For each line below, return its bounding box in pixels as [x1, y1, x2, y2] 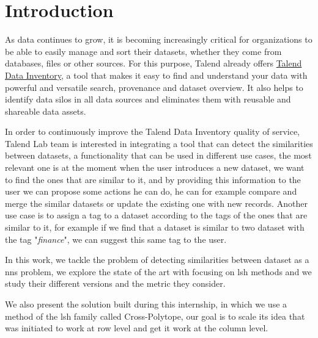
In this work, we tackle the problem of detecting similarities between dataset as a [5, 253, 309, 266]
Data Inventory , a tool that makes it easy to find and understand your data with [5, 68, 308, 81]
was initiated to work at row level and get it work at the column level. [5, 322, 268, 334]
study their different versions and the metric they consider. [5, 277, 226, 290]
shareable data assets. [5, 104, 86, 117]
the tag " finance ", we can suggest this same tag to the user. [5, 232, 227, 245]
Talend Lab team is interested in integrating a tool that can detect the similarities [5, 137, 313, 149]
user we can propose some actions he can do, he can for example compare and [5, 185, 297, 198]
